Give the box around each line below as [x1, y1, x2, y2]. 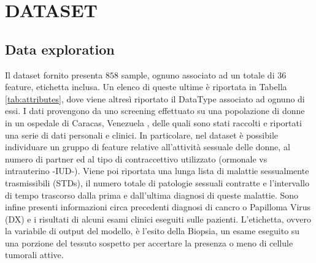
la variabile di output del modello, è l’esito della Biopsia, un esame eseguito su [5, 224, 300, 237]
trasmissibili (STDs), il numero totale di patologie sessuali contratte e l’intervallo [5, 176, 309, 189]
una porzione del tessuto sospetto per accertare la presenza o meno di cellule [5, 236, 293, 249]
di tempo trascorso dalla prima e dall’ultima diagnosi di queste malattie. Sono [5, 188, 299, 201]
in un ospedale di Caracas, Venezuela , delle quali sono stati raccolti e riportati [5, 116, 302, 129]
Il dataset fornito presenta [5, 68, 103, 81]
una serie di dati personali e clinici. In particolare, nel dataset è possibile [5, 128, 279, 141]
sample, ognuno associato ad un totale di [121, 68, 275, 81]
